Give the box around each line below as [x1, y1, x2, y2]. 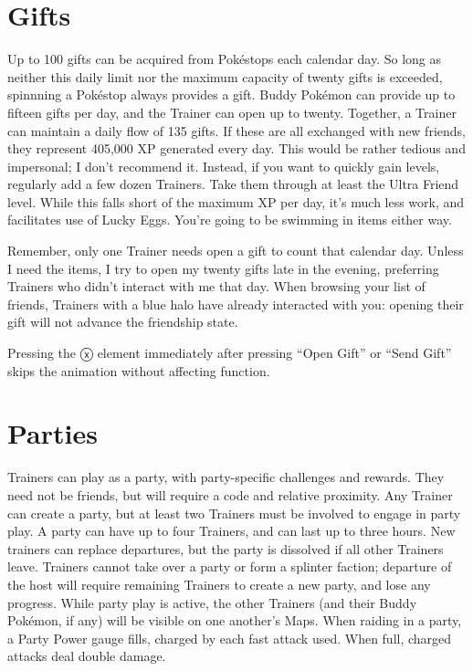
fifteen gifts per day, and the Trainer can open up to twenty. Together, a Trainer [7, 102, 457, 121]
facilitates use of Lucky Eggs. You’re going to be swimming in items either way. [7, 210, 452, 229]
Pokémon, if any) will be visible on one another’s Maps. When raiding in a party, [7, 611, 462, 630]
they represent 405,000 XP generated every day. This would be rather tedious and [7, 139, 466, 158]
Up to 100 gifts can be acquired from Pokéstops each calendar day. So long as [7, 49, 442, 68]
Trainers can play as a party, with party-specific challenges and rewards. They [7, 467, 445, 487]
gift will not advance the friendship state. [7, 312, 238, 331]
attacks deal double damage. [7, 646, 166, 666]
